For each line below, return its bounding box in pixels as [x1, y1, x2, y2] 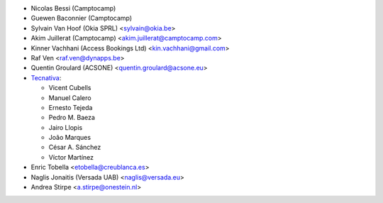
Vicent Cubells [48, 84, 91, 92]
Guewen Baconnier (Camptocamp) [30, 14, 133, 23]
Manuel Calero [48, 93, 91, 102]
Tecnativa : [30, 73, 62, 82]
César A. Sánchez [48, 143, 101, 152]
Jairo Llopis [48, 123, 83, 131]
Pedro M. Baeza [48, 114, 96, 122]
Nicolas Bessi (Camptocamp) [30, 4, 116, 12]
